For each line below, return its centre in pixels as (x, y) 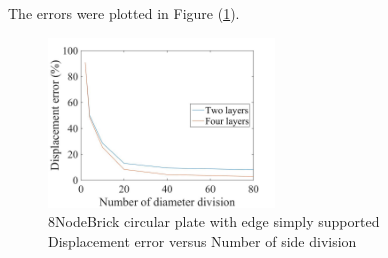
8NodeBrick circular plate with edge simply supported (214, 221)
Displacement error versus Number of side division (202, 240)
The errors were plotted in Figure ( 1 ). (124, 13)
